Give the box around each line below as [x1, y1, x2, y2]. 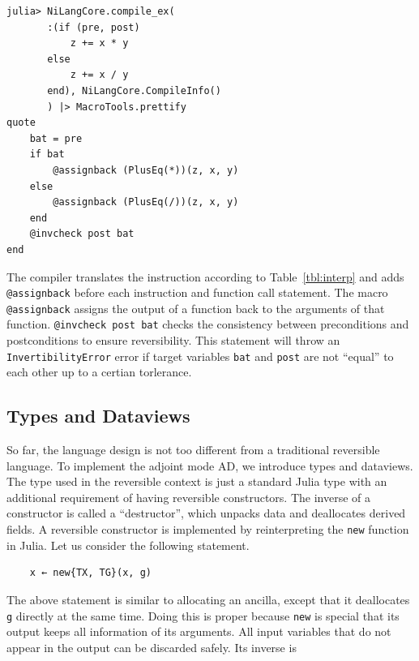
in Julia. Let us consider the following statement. [6, 536, 250, 553]
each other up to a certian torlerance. [6, 363, 192, 380]
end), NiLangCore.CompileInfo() [47, 84, 221, 97]
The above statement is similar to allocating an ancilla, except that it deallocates [6, 590, 410, 607]
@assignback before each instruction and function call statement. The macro [6, 284, 388, 301]
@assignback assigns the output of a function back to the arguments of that [6, 299, 385, 316]
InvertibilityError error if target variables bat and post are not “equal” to [6, 347, 394, 364]
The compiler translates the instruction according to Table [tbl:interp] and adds [6, 268, 404, 285]
